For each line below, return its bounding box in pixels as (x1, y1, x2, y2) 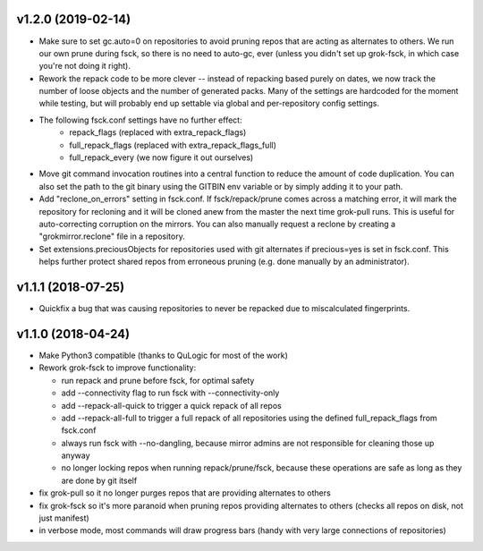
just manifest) (38, 513, 89, 523)
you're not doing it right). (38, 61, 131, 72)
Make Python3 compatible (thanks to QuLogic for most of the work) (38, 350, 288, 360)
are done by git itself (61, 475, 138, 486)
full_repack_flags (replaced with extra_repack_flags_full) (69, 140, 277, 150)
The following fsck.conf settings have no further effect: (38, 114, 242, 125)
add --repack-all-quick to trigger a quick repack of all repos (61, 400, 282, 411)
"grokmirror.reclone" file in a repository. (38, 231, 185, 242)
